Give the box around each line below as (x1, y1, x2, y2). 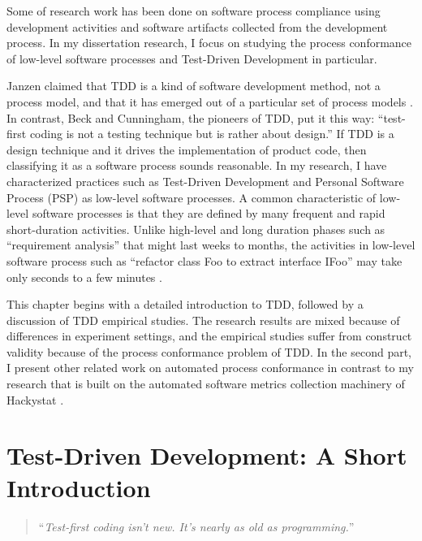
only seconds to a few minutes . (6, 268, 162, 285)
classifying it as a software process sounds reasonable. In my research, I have (6, 157, 387, 174)
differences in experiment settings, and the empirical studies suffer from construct (6, 327, 412, 344)
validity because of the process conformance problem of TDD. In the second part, (6, 343, 411, 360)
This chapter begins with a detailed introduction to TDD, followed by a (6, 296, 364, 313)
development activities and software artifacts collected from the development (6, 18, 388, 35)
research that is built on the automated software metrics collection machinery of (6, 375, 405, 392)
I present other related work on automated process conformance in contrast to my (6, 359, 414, 376)
